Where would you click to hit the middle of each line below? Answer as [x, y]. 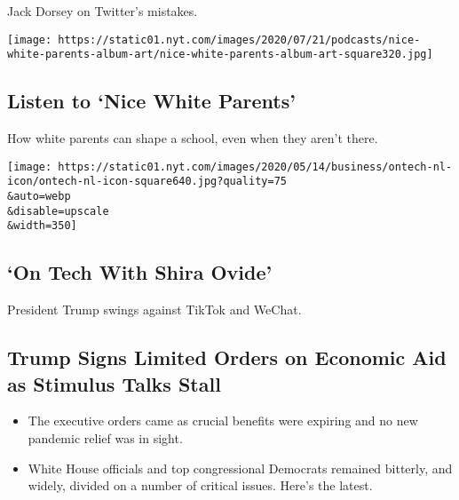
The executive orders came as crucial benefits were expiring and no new [223, 421]
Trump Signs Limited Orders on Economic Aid [227, 357]
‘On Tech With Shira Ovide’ [140, 272]
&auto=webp [39, 197]
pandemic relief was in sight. [105, 437]
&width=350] [42, 226]
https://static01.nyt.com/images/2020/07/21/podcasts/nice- [239, 40]
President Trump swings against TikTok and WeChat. [154, 310]
